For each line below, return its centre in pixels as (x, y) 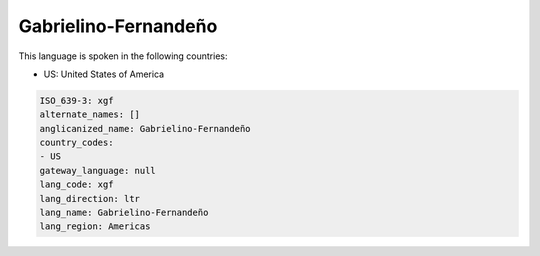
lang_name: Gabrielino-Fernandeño (124, 213)
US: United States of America (104, 74)
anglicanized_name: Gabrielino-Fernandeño (145, 128)
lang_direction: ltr (89, 198)
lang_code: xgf (76, 184)
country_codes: (76, 143)
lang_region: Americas (95, 226)
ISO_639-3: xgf (76, 100)
